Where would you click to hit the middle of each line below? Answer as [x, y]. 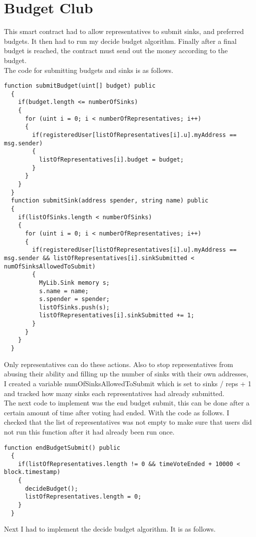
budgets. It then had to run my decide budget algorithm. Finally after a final [120, 41]
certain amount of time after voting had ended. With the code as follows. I [117, 412]
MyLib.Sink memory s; [74, 283]
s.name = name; [64, 291]
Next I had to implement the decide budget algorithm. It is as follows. [110, 529]
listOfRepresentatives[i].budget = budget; [112, 160]
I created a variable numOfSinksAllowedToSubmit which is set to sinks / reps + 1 [128, 383]
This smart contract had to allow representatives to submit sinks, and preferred [124, 31]
